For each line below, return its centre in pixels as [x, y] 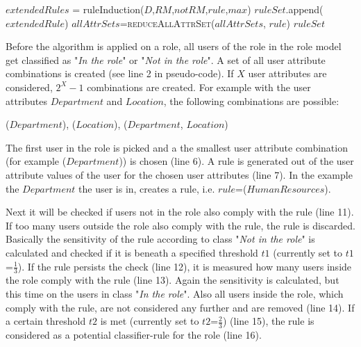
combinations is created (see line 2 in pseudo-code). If [120, 73]
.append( [304, 9]
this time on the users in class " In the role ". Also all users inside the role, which [175, 293]
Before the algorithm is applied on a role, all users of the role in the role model [174, 46]
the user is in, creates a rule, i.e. [147, 188]
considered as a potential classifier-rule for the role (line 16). [134, 334]
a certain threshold [46, 321]
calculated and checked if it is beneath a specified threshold [132, 252]
